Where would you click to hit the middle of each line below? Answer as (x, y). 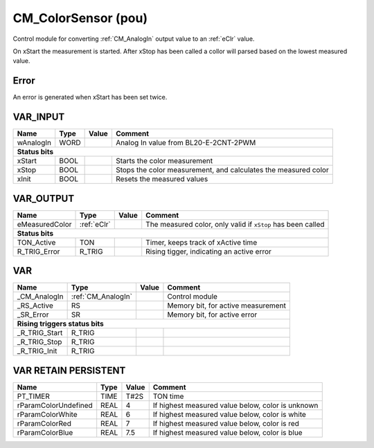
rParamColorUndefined (55, 405)
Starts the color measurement (164, 161)
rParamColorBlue (45, 432)
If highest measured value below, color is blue (228, 432)
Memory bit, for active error (212, 315)
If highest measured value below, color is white (229, 414)
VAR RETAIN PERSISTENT (69, 370)
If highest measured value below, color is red (226, 423)
